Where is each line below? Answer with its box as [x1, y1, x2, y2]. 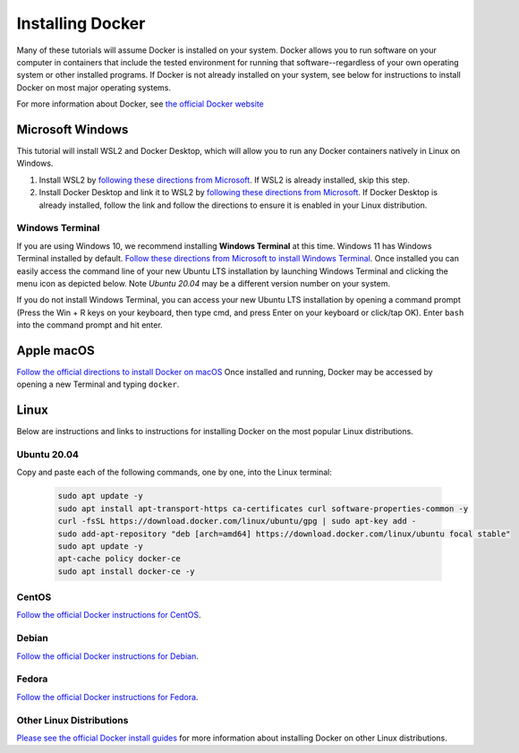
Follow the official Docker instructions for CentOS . [16, 610, 201, 620]
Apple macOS [16, 343, 95, 358]
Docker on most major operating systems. [16, 81, 172, 93]
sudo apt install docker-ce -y [57, 566, 196, 577]
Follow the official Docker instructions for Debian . [16, 650, 199, 662]
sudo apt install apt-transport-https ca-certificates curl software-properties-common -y [57, 503, 469, 514]
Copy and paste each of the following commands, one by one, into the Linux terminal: [16, 466, 333, 478]
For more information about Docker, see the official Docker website [16, 98, 264, 109]
